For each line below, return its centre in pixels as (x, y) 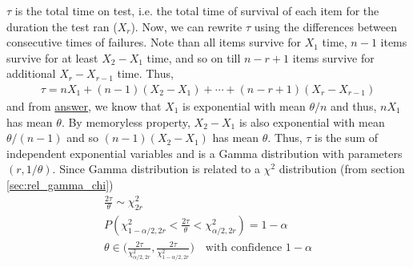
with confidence (244, 248)
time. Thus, (145, 73)
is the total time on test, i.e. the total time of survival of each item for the (197, 10)
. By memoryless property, (126, 121)
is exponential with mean (244, 106)
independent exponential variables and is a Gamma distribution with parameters (204, 153)
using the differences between (326, 26)
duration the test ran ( (62, 26)
